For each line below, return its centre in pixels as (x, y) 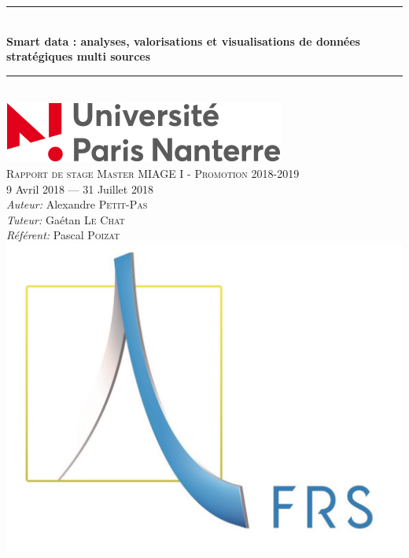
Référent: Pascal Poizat (63, 235)
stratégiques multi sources (79, 56)
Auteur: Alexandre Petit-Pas (77, 204)
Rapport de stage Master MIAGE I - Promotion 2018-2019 (153, 173)
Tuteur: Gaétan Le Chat (66, 219)
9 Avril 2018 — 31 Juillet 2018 (80, 188)
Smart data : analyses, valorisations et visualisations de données (183, 41)
